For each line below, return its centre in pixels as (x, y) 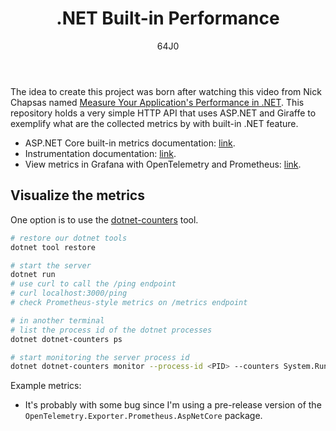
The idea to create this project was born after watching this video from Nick (166, 91)
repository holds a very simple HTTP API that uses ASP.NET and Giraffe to (163, 113)
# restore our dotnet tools (69, 238)
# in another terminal (57, 320)
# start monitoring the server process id (100, 357)
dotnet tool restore (53, 247)
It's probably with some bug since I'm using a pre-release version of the (173, 405)
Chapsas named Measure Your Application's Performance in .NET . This (157, 102)
